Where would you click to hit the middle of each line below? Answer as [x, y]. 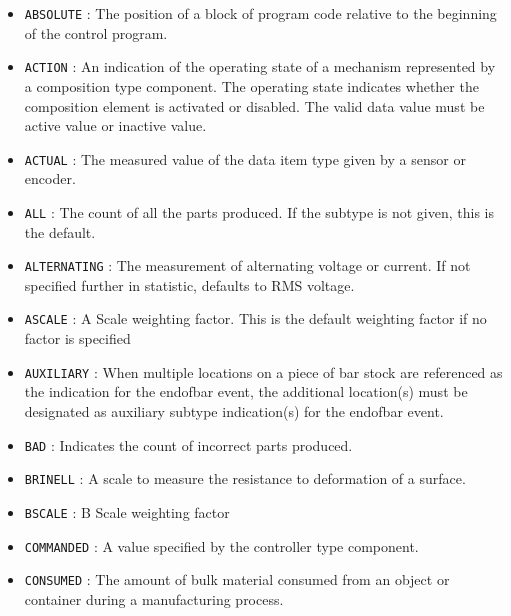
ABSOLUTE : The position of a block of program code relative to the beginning [260, 13]
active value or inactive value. [115, 125]
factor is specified [77, 338]
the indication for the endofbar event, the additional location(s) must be [246, 391]
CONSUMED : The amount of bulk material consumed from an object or [237, 579]
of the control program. [96, 32]
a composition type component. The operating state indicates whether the [251, 85]
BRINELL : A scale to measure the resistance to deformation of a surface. [245, 478]
